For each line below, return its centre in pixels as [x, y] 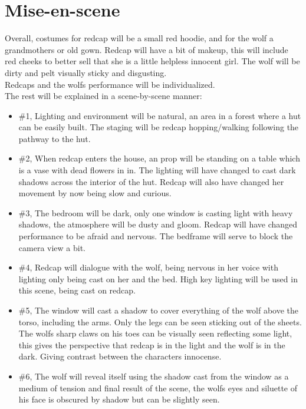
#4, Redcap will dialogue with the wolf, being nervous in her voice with [148, 267]
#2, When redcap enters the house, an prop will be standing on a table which [159, 158]
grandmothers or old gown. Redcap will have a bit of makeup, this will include [147, 49]
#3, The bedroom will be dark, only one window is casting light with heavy [156, 212]
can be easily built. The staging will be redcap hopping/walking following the [159, 127]
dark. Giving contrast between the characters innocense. [120, 356]
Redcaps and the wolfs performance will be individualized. [110, 84]
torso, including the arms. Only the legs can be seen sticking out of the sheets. [160, 321]
